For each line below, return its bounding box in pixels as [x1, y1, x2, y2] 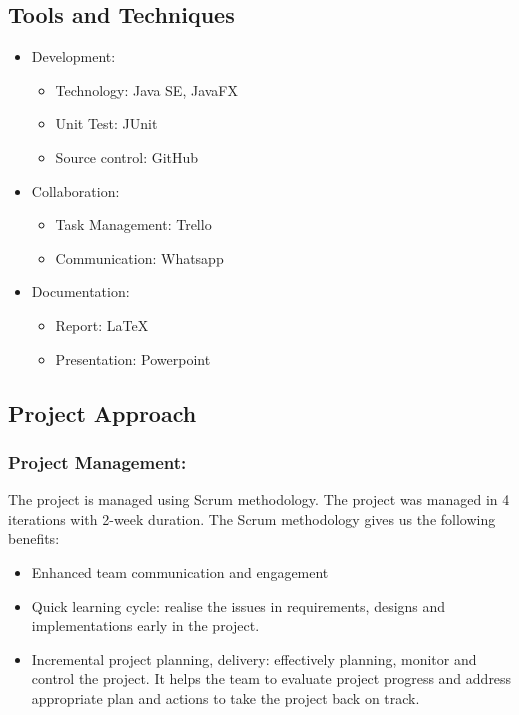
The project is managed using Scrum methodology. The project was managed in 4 [8, 489, 510, 510]
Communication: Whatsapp [55, 247, 224, 268]
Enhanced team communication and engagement [31, 561, 329, 582]
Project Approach [8, 397, 197, 428]
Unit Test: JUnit [55, 113, 158, 134]
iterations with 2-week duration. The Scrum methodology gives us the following [8, 508, 496, 529]
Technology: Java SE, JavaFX [55, 79, 238, 100]
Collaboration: [31, 180, 120, 201]
